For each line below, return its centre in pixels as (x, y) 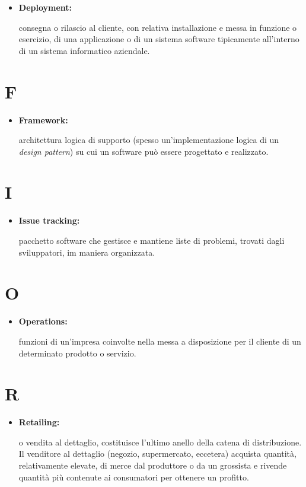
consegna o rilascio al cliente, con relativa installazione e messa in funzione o (158, 27)
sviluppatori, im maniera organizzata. (87, 252)
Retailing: (39, 422)
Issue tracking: (49, 220)
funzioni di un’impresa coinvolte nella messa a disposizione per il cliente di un (160, 341)
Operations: (43, 321)
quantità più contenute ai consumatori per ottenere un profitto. (134, 477)
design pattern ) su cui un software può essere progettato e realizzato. (144, 151)
